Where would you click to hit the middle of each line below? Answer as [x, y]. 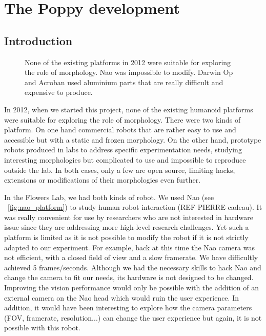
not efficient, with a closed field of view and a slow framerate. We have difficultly [131, 257]
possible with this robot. [42, 328]
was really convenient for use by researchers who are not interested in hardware [129, 217]
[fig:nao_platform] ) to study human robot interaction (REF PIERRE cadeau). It [135, 207]
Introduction [38, 40]
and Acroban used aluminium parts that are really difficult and [124, 82]
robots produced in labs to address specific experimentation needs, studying [123, 150]
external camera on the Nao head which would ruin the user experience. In [121, 297]
